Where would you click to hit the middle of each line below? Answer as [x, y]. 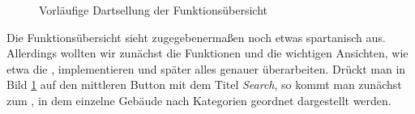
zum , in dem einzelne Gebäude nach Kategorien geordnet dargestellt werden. [199, 100]
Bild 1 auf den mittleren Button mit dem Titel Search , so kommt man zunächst [204, 84]
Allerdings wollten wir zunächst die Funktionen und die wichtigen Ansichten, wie [207, 53]
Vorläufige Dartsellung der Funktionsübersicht [154, 10]
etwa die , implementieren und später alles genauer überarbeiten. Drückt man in [206, 68]
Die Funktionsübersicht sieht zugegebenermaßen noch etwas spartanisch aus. [196, 37]
